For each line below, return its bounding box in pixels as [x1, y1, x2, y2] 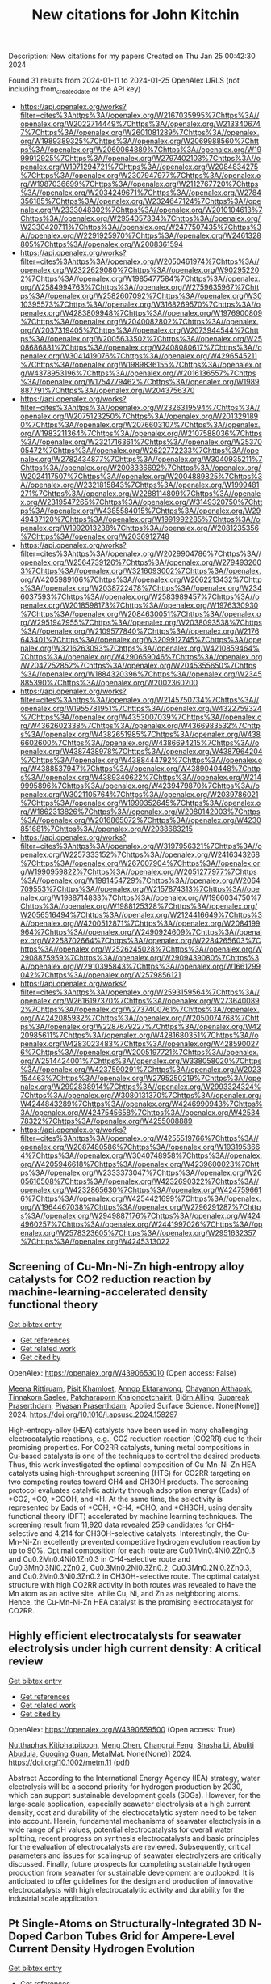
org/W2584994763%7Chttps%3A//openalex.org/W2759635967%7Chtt [19, 282, 260, 292]
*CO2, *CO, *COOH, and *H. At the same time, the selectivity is [8, 1494, 223, 1503]
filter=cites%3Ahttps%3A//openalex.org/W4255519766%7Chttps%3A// [19, 1133, 260, 1142]
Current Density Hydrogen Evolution [8, 1942, 195, 1956]
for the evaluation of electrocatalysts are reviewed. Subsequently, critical [8, 1842, 252, 1851]
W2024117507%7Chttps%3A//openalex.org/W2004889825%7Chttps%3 [19, 471, 263, 481]
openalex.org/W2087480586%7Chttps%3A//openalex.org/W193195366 [19, 1142, 261, 1151]
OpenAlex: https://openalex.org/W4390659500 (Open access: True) [8, 1724, 236, 1734]
